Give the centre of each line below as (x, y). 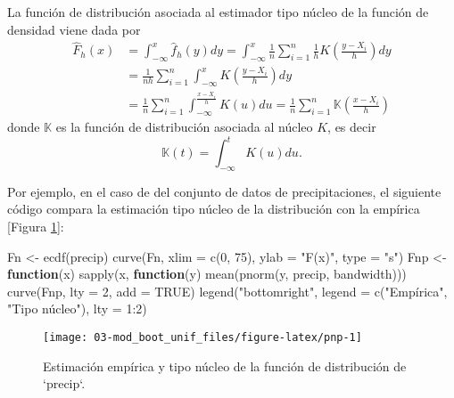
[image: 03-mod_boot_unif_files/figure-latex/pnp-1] (202, 338)
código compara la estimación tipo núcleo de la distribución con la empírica (214, 209)
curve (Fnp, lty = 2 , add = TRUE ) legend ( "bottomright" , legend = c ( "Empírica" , (227, 291)
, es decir (352, 126)
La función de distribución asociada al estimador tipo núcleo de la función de (218, 12)
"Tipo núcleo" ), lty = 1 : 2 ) (77, 309)
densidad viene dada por (74, 29)
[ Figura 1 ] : (36, 227)
